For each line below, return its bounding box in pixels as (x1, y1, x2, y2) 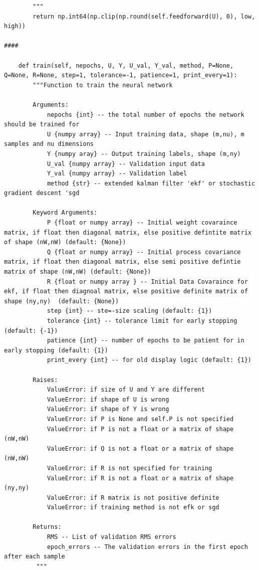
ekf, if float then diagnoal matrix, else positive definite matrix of (4, 288, 248, 295)
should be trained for (4, 121, 80, 128)
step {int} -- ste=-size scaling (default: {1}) (47, 307, 212, 315)
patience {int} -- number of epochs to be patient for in (47, 337, 244, 344)
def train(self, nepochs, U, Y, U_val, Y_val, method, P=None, (18, 62, 234, 69)
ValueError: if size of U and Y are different (47, 386, 205, 394)
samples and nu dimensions (4, 140, 94, 148)
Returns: (33, 523, 62, 531)
